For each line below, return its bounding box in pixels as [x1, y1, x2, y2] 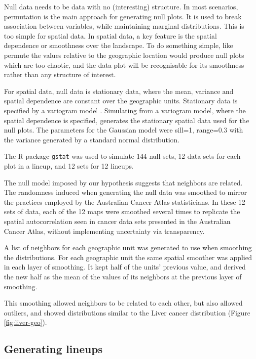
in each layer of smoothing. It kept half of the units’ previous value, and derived [4, 262, 246, 272]
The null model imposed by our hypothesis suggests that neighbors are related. [4, 177, 243, 187]
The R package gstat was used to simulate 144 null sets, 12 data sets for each [4, 151, 241, 161]
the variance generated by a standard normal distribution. [4, 134, 180, 144]
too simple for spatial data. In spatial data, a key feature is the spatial [4, 30, 217, 41]
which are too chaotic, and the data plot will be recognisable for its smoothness [4, 59, 244, 70]
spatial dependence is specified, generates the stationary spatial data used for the [4, 115, 249, 125]
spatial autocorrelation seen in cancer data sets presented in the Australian [4, 216, 231, 226]
